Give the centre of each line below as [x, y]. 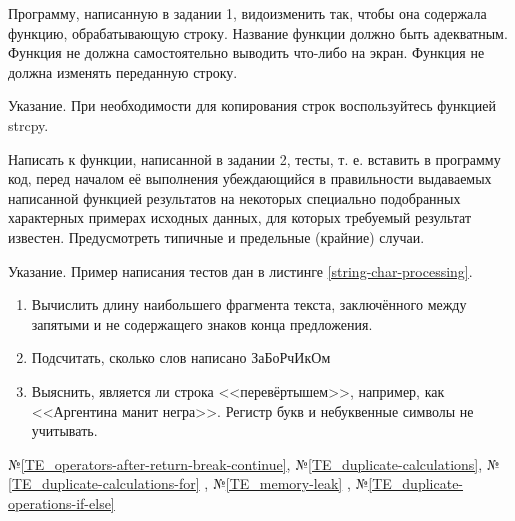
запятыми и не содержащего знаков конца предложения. [202, 323]
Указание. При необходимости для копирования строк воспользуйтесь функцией [252, 105]
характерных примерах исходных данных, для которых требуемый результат [239, 217]
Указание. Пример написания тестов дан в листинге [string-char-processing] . [240, 270]
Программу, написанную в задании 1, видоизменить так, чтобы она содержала [247, 13]
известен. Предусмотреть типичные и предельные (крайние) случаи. [216, 236]
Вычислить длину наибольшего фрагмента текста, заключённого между [249, 304]
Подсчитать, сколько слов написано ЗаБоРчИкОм [181, 357]
